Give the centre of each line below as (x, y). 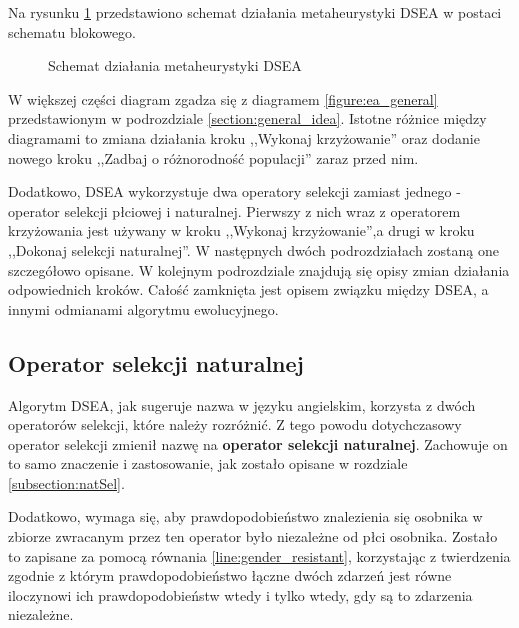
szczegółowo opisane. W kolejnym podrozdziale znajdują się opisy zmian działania (259, 269)
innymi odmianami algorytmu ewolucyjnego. (143, 308)
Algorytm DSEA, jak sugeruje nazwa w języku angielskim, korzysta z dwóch (242, 404)
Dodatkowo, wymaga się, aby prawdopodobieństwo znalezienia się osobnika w (245, 516)
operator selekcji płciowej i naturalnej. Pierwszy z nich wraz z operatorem (234, 210)
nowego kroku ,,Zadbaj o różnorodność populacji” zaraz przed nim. (213, 157)
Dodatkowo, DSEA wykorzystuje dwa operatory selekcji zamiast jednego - (234, 191)
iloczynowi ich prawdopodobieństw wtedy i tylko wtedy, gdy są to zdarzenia (240, 594)
